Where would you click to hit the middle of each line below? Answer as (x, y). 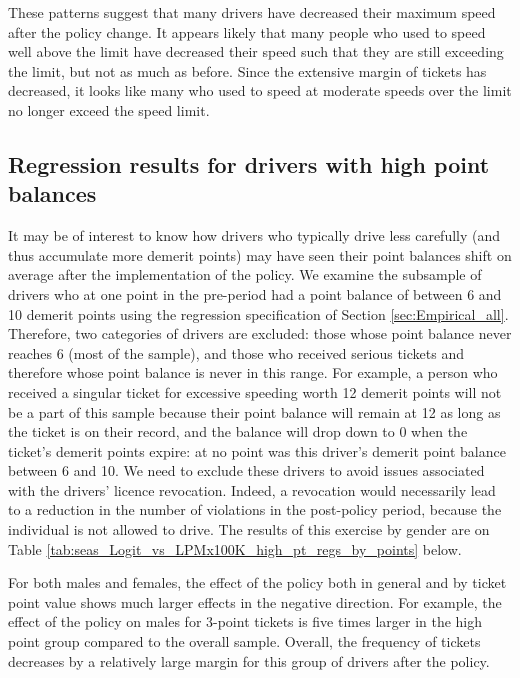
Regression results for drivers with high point (249, 163)
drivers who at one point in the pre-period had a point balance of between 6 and (255, 293)
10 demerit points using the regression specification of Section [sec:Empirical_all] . (258, 313)
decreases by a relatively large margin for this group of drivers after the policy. (249, 660)
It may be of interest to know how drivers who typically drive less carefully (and (254, 235)
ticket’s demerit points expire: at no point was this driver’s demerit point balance (257, 450)
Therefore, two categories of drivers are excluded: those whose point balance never (260, 333)
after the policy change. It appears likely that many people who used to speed (247, 31)
